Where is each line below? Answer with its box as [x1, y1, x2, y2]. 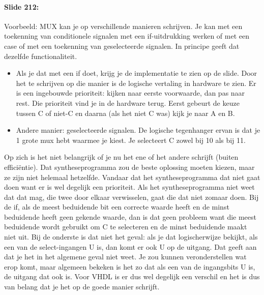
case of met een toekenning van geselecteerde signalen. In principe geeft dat [4, 40, 240, 51]
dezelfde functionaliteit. [4, 50, 77, 61]
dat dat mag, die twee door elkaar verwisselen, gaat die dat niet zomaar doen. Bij [4, 191, 259, 202]
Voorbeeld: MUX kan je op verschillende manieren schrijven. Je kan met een [4, 20, 243, 31]
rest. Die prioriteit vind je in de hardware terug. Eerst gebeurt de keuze [16, 97, 240, 108]
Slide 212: [4, 1, 39, 12]
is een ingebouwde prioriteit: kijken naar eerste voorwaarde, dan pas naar [16, 87, 245, 98]
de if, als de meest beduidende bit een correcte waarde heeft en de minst [4, 201, 229, 212]
